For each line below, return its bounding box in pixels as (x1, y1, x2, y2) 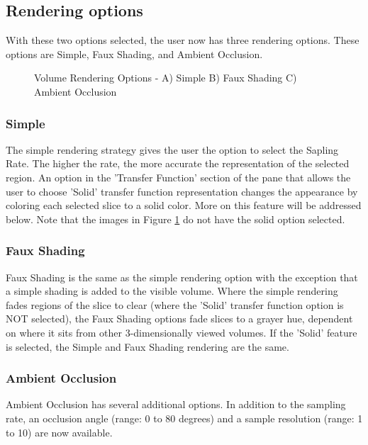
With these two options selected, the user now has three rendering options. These (6, 33, 359, 47)
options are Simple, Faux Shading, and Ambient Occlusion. (6, 46, 263, 61)
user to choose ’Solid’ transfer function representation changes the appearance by (6, 184, 358, 198)
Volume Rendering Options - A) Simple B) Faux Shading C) (34, 70, 297, 85)
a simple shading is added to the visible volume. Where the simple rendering (6, 283, 338, 298)
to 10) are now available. (6, 424, 113, 439)
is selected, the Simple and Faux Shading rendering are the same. (6, 339, 289, 354)
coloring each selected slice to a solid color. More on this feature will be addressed (6, 198, 362, 213)
